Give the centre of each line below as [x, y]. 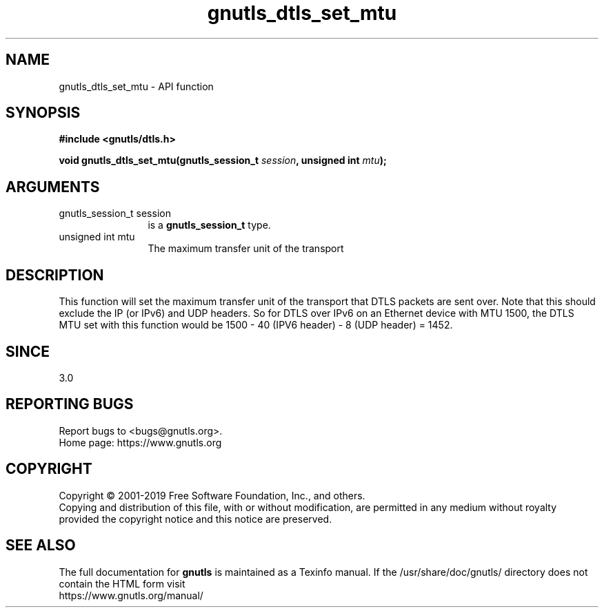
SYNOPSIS [43, 113]
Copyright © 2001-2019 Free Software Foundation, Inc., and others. [212, 495]
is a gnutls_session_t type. [209, 225]
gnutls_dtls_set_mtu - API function [136, 86]
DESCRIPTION [55, 275]
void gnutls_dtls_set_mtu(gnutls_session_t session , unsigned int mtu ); [223, 160]
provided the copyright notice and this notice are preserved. [195, 519]
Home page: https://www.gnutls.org [140, 442]
